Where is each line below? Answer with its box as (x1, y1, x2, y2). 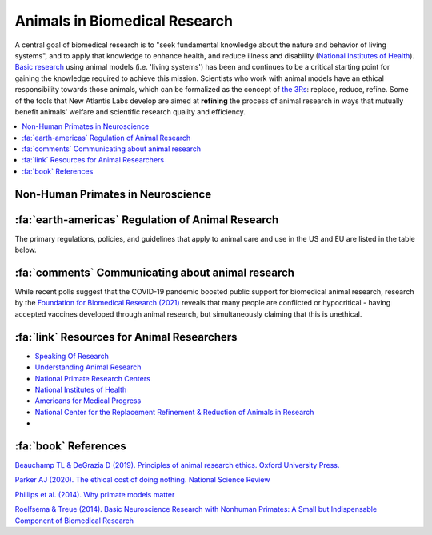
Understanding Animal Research (34, 362, 142, 372)
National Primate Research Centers (34, 373, 151, 383)
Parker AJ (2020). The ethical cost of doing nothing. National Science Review (14, 475, 270, 485)
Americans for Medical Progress (34, 396, 142, 405)
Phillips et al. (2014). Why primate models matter (14, 489, 175, 499)
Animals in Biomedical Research (14, 12, 234, 30)
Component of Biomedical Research (14, 516, 134, 525)
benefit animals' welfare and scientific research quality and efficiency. (14, 106, 246, 116)
